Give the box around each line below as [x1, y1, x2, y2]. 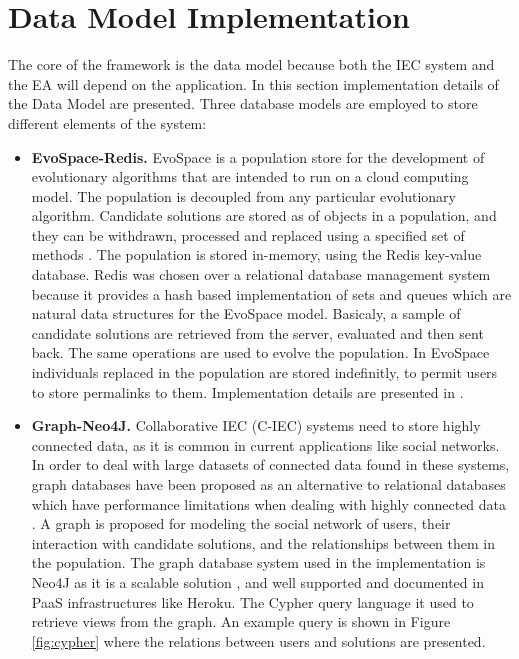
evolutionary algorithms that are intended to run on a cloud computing [31, 166, 469, 187]
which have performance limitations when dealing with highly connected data [31, 493, 507, 514]
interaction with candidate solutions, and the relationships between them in [31, 532, 495, 553]
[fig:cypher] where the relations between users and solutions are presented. [31, 630, 486, 651]
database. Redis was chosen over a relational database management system [31, 264, 491, 285]
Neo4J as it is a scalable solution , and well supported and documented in [31, 571, 484, 592]
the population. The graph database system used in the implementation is [31, 552, 486, 573]
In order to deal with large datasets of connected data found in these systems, [31, 454, 510, 475]
